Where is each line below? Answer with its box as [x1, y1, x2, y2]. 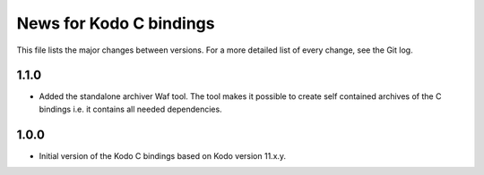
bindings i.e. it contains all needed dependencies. [39, 104, 223, 114]
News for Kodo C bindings [16, 13, 215, 33]
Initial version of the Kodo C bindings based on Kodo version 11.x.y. [39, 150, 287, 161]
